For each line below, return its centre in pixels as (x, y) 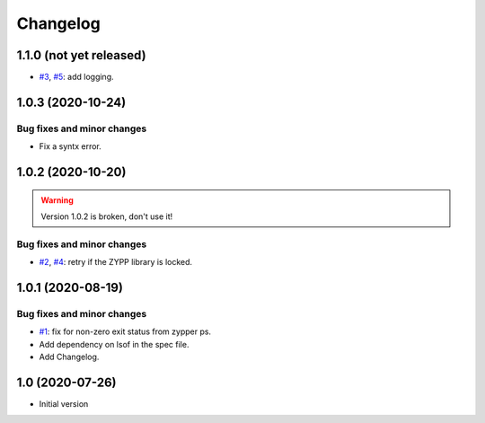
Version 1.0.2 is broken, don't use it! (107, 216)
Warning (57, 200)
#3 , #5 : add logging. (76, 77)
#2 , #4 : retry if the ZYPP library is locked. (116, 262)
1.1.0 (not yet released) (82, 55)
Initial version (64, 404)
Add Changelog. (69, 357)
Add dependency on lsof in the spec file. (114, 344)
